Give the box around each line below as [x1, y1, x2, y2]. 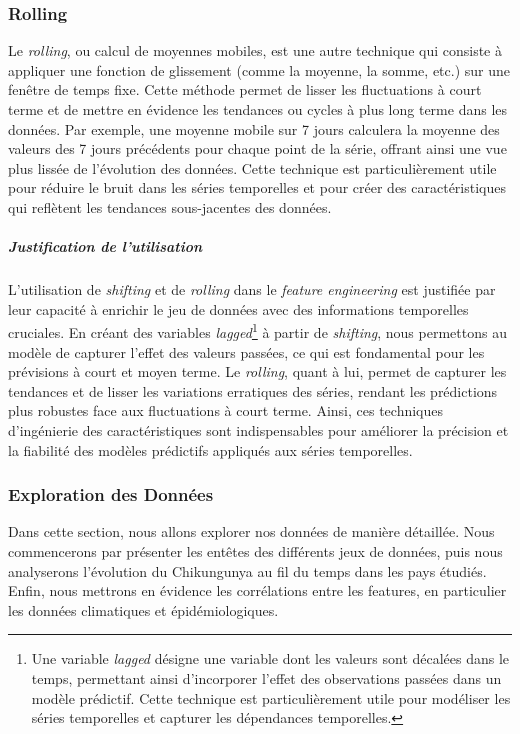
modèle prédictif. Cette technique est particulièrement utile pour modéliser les [31, 687, 511, 708]
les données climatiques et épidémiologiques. [8, 599, 279, 620]
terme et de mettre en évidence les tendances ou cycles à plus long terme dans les [8, 99, 508, 119]
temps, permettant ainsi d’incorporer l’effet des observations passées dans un [31, 667, 502, 688]
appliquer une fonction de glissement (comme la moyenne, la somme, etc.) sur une [8, 59, 510, 80]
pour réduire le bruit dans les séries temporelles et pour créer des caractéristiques [8, 177, 507, 198]
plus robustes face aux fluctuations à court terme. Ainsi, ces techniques [8, 400, 444, 421]
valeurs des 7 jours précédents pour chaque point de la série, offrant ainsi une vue [8, 138, 507, 159]
